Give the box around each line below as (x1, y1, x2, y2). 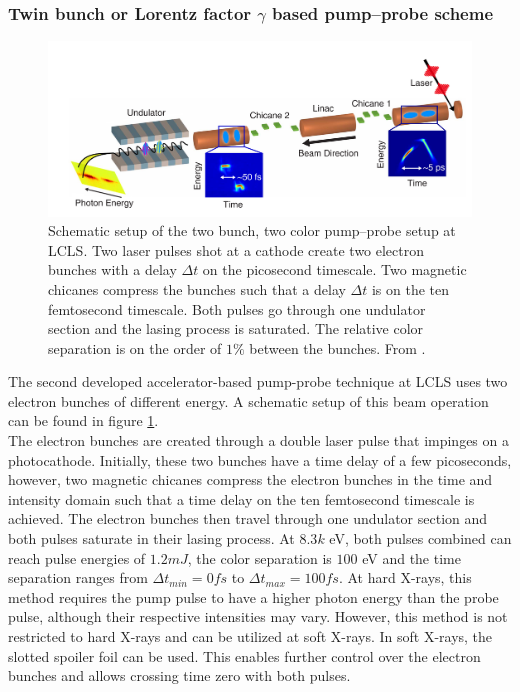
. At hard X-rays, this (338, 567, 472, 588)
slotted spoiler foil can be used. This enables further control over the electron (8, 645, 481, 666)
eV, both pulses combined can (329, 528, 512, 549)
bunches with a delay (48, 259, 177, 280)
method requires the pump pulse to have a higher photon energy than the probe (8, 586, 499, 607)
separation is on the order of (48, 337, 222, 358)
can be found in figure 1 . (8, 410, 159, 431)
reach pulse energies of (8, 547, 146, 568)
